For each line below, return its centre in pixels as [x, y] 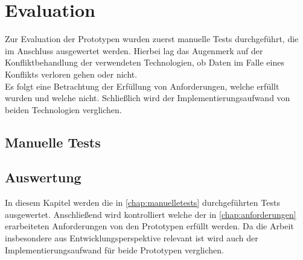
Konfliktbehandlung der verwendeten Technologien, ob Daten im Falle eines [145, 62]
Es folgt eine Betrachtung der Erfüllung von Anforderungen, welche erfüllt [142, 86]
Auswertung [43, 177]
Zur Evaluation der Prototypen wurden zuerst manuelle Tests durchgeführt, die [152, 39]
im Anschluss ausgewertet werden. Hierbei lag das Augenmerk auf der [134, 50]
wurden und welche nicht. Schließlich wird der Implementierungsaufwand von [148, 98]
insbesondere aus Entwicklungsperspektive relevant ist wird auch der [132, 238]
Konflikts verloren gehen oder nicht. [71, 74]
